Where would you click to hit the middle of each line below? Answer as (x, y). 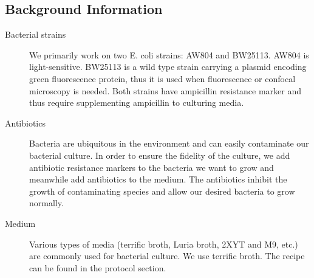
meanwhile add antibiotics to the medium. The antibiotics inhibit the (158, 179)
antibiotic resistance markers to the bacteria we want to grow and (152, 167)
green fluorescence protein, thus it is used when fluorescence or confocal (162, 78)
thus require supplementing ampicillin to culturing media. (137, 103)
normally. (46, 203)
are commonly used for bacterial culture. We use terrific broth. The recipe (167, 256)
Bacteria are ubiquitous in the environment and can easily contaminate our (169, 143)
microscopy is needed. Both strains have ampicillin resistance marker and (166, 90)
